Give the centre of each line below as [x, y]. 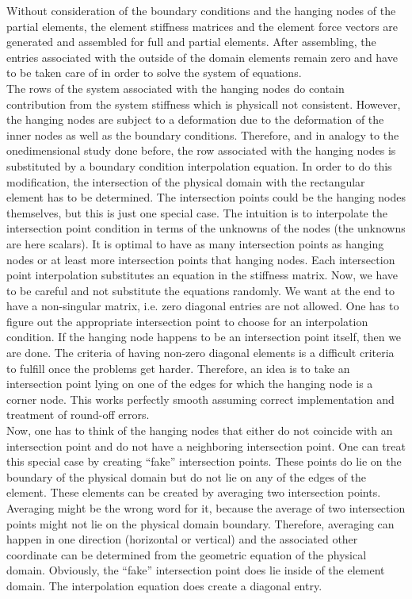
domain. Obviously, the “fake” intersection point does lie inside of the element [196, 570]
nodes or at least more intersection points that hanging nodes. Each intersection [201, 259]
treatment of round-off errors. [78, 415]
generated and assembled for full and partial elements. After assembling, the [191, 42]
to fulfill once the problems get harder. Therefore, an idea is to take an [178, 368]
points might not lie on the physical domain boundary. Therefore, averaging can [200, 523]
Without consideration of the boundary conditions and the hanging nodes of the [201, 10]
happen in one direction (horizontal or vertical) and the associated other [182, 539]
